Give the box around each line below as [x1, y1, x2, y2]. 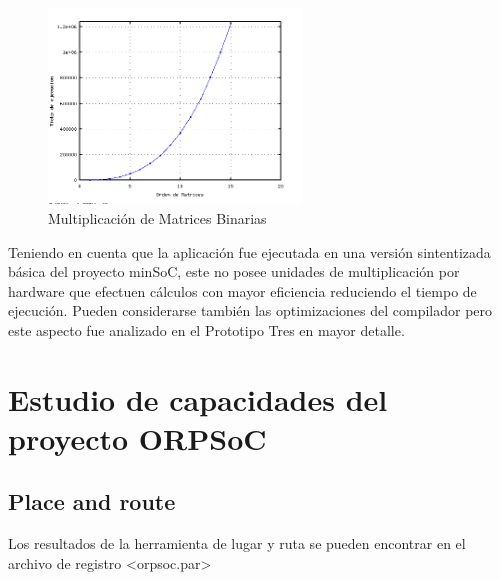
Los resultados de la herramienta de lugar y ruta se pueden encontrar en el [8, 533, 466, 554]
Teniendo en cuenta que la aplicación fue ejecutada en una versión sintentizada [8, 241, 491, 262]
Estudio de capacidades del [8, 378, 388, 419]
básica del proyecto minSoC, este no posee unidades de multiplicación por [8, 261, 460, 282]
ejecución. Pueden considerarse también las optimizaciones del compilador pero [8, 300, 493, 321]
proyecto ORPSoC [8, 417, 267, 458]
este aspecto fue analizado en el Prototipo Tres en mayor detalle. [8, 319, 405, 340]
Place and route [8, 486, 176, 517]
